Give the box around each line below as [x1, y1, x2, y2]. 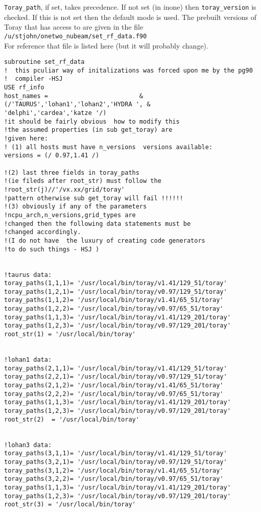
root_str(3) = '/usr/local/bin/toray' [4, 501, 136, 508]
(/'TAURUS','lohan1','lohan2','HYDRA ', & [4, 101, 151, 108]
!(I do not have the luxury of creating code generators [4, 237, 205, 244]
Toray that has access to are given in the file [4, 21, 144, 32]
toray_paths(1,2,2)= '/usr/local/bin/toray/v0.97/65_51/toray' [4, 305, 224, 313]
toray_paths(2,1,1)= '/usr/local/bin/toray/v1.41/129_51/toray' [4, 364, 227, 372]
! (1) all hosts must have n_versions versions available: [4, 143, 213, 151]
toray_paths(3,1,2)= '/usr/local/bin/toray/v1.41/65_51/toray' [4, 467, 224, 474]
